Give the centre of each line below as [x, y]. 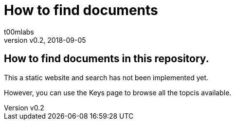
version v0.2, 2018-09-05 [45, 40]
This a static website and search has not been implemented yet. [106, 77]
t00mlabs [19, 32]
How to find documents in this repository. [107, 59]
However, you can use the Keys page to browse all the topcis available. [118, 92]
